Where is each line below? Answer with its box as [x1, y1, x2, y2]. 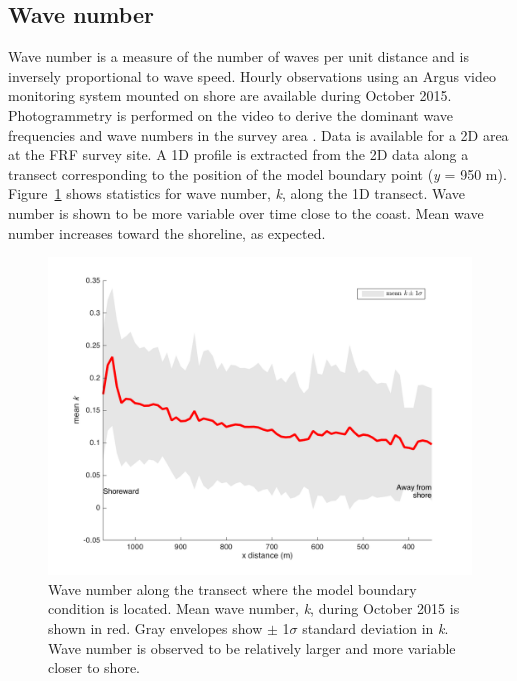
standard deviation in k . [302, 617, 449, 638]
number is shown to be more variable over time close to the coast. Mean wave [8, 202, 484, 223]
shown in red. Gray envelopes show [48, 617, 263, 638]
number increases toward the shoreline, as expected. [8, 222, 326, 243]
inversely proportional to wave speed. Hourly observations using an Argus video [8, 65, 496, 86]
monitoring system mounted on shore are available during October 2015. [8, 85, 452, 106]
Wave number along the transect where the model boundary [48, 578, 417, 599]
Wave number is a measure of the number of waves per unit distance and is [8, 46, 469, 67]
